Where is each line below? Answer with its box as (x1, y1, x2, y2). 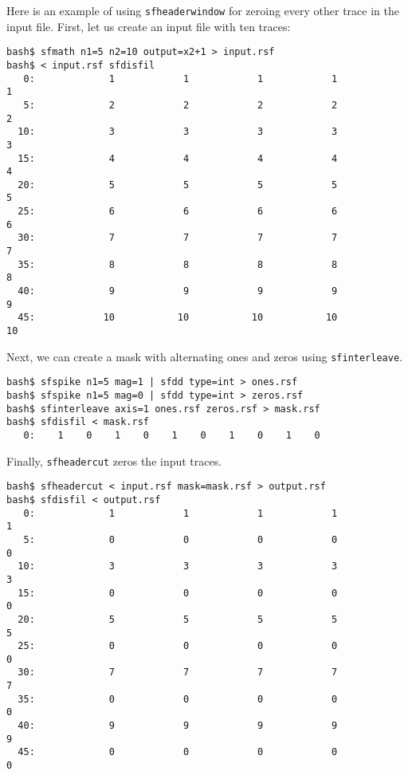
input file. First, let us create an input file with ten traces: (6, 18, 291, 34)
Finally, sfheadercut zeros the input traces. (6, 452, 222, 469)
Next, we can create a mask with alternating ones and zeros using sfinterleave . (6, 348, 402, 364)
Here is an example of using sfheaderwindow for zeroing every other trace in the (6, 2, 399, 18)
